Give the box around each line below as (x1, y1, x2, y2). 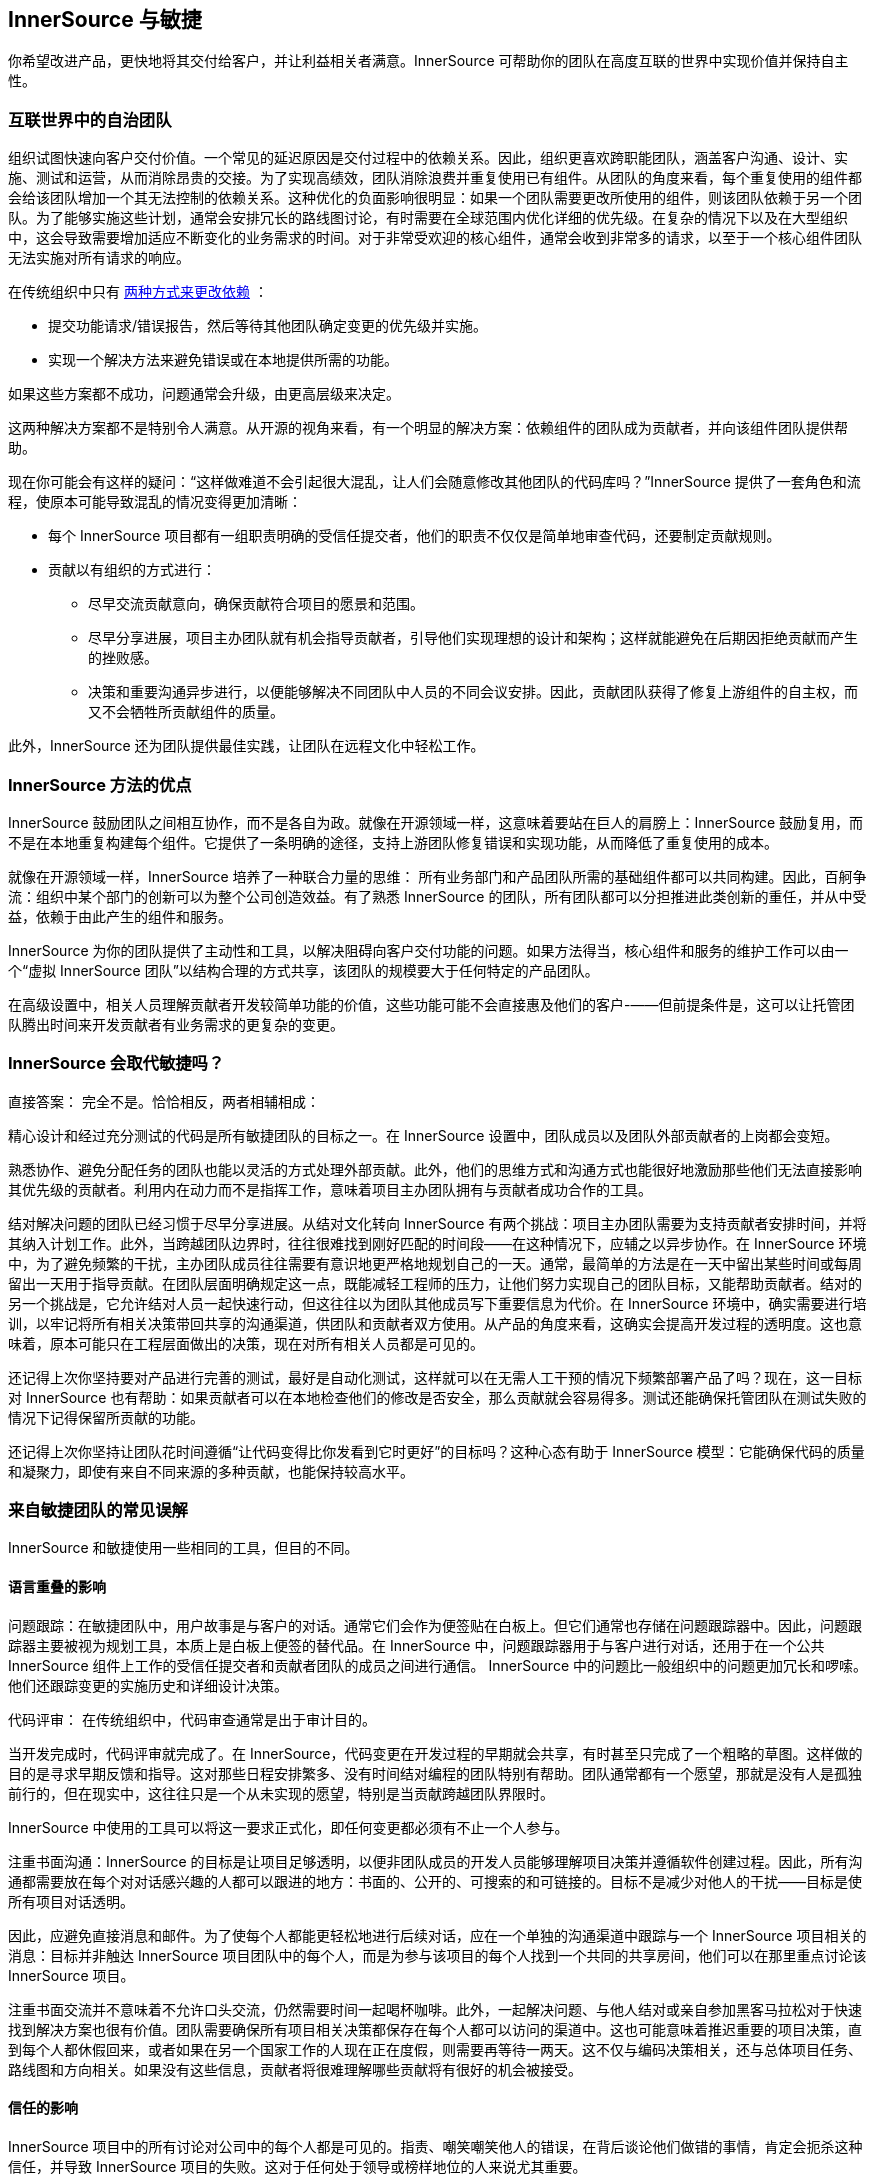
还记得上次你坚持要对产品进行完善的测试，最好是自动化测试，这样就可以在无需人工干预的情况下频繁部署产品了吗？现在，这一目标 (8, 1368, 862, 1386)
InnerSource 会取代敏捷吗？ (8, 1053, 225, 1074)
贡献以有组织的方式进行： (48, 561, 216, 579)
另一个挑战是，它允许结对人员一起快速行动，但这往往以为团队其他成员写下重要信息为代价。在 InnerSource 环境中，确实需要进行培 (8, 1294, 867, 1312)
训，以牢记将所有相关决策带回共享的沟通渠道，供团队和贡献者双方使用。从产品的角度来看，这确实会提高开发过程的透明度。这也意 (8, 1314, 862, 1332)
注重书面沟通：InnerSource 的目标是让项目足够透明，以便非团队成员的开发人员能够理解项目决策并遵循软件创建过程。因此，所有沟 (8, 1852, 863, 1870)
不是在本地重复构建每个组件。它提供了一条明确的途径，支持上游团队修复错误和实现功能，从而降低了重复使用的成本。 (8, 833, 778, 851)
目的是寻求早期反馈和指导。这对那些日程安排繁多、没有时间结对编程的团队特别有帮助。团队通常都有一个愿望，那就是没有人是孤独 (8, 1764, 862, 1782)
